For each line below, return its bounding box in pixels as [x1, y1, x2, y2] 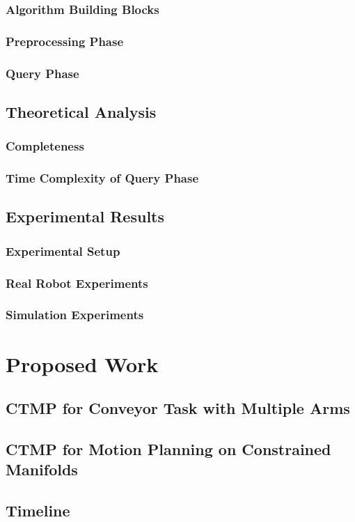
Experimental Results [6, 206, 164, 227]
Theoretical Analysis [6, 100, 157, 122]
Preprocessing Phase [6, 32, 124, 49]
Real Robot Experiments [6, 274, 148, 291]
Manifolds [6, 459, 78, 480]
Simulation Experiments [6, 306, 144, 323]
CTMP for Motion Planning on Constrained [6, 438, 331, 459]
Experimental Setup [6, 242, 120, 259]
